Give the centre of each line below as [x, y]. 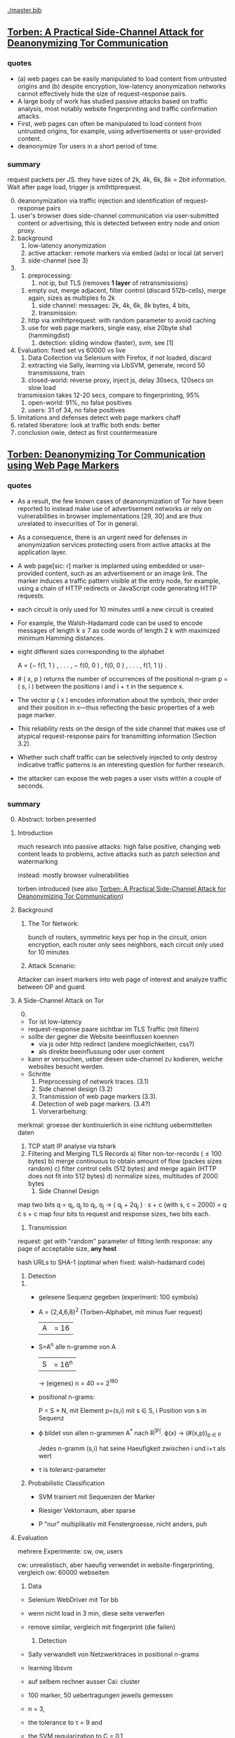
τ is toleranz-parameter [72, 1469]
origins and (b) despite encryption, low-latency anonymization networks [122, 86]
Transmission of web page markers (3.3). [98, 1096]
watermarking [38, 861]
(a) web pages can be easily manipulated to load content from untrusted [122, 78]
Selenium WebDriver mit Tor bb [73, 1599]
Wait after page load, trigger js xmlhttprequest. [75, 187]
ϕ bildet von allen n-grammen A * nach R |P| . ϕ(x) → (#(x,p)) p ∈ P [130, 1433]
